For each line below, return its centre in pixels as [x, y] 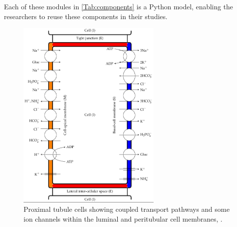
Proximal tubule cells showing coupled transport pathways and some [127, 209]
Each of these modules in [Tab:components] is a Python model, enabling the [118, 6]
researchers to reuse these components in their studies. [86, 16]
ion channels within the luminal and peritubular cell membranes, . [123, 218]
